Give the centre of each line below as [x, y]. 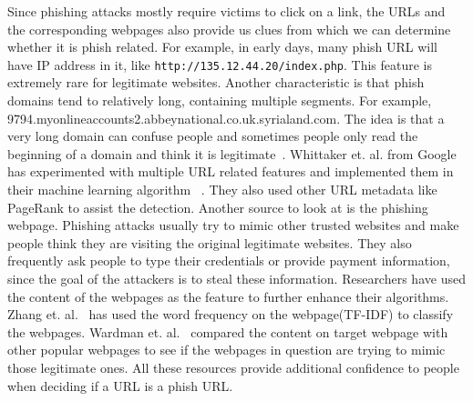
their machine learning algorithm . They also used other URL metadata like [222, 189]
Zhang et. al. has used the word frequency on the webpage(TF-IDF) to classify [231, 314]
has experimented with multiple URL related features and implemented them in [231, 171]
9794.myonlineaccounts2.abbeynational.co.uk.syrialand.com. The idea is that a [226, 118]
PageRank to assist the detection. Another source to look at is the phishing [218, 207]
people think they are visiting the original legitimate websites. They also [210, 242]
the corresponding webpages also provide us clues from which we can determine [229, 29]
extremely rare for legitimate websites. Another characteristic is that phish [216, 82]
